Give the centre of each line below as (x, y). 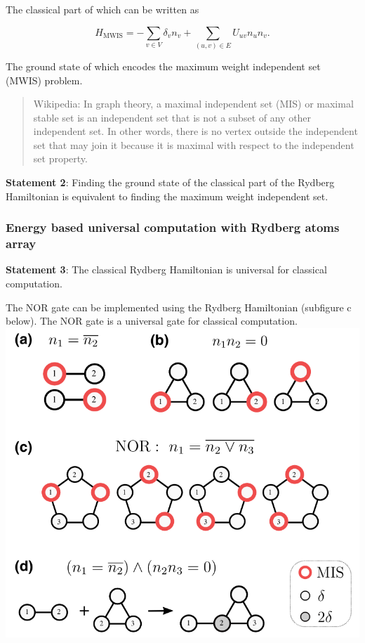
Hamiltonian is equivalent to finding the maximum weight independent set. (167, 196)
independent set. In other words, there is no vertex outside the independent (195, 131)
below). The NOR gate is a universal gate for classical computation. (152, 321)
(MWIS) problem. (44, 80)
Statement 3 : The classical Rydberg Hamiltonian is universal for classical (166, 269)
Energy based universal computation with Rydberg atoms (173, 227)
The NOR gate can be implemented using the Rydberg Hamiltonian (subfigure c (179, 307)
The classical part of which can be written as (102, 9)
